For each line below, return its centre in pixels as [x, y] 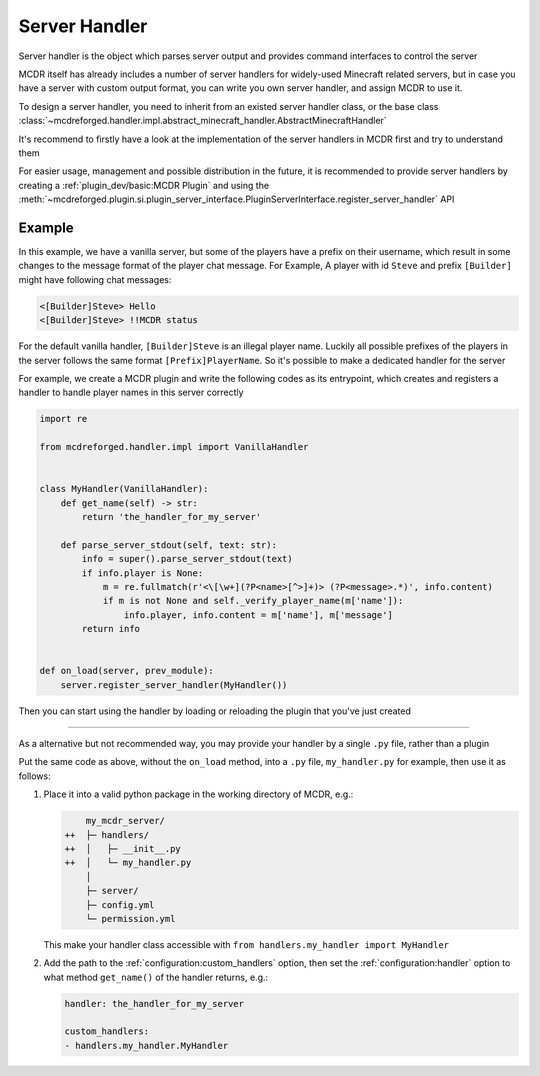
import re [63, 419]
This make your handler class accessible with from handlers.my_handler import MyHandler [246, 944]
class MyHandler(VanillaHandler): [124, 489]
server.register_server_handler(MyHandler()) [174, 684]
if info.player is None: [142, 573]
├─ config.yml [120, 904]
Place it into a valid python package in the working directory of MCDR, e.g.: [198, 794]
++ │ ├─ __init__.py [123, 848]
